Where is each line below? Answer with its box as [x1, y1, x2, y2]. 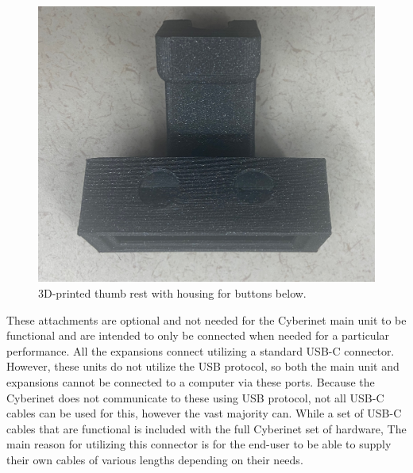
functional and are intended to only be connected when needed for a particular [6, 327, 390, 344]
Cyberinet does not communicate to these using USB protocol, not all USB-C [6, 389, 384, 406]
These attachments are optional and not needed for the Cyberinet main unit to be [6, 311, 407, 328]
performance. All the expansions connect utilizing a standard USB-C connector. [6, 342, 395, 359]
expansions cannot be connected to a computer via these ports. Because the [6, 373, 375, 390]
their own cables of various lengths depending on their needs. [6, 451, 303, 467]
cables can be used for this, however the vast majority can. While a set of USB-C [6, 405, 402, 421]
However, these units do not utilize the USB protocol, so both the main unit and [6, 358, 399, 375]
